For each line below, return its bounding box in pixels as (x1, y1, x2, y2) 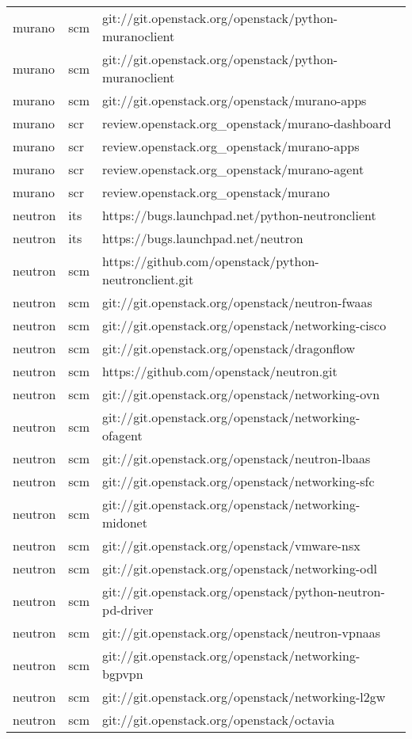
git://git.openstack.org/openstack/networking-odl (102, 559, 378, 577)
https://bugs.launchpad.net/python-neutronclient (102, 206, 376, 224)
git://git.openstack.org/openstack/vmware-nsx (102, 536, 360, 554)
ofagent (102, 426, 143, 444)
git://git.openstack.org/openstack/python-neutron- (102, 582, 385, 600)
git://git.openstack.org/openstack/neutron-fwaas (102, 293, 372, 311)
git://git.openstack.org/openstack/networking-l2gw (102, 688, 386, 706)
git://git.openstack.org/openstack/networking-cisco (102, 316, 387, 334)
